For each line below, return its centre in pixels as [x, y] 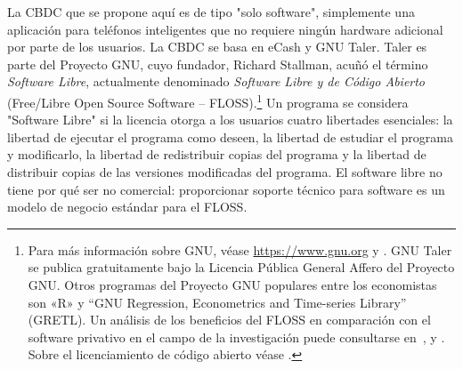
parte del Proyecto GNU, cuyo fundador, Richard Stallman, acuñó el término [218, 64]
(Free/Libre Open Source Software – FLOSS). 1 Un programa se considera [208, 100]
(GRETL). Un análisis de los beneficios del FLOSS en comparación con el [229, 320]
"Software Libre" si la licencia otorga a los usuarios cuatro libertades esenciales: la [230, 120]
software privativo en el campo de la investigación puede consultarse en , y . [236, 337]
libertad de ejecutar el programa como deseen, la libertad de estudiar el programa [230, 136]
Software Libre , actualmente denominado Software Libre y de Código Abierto [216, 81]
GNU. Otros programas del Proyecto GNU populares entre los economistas [232, 284]
